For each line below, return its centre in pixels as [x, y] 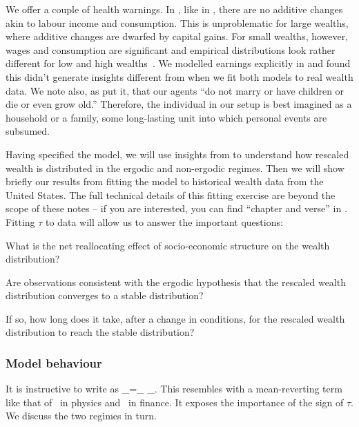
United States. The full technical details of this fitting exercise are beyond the [171, 194]
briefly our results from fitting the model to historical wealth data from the [165, 181]
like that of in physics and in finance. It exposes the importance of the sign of [175, 402]
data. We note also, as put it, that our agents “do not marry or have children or [175, 90]
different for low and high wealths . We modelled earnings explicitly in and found [178, 63]
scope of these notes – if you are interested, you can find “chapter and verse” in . [176, 208]
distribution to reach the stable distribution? [100, 332]
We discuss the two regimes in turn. [81, 416]
